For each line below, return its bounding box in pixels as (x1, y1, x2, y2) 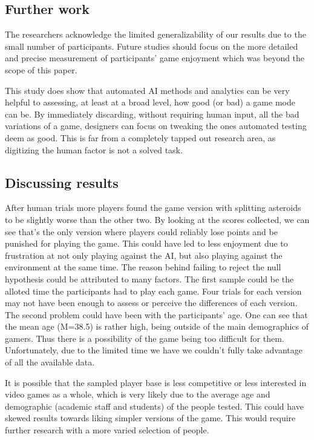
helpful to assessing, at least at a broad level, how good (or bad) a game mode (5, 96, 295, 108)
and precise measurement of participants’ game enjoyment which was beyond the (5, 52, 305, 64)
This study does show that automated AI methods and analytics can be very (5, 84, 290, 96)
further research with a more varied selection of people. (5, 424, 209, 436)
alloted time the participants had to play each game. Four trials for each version (5, 284, 302, 297)
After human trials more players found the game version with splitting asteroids (5, 201, 301, 214)
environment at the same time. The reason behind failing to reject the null (5, 261, 281, 273)
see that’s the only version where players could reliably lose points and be (5, 225, 278, 238)
